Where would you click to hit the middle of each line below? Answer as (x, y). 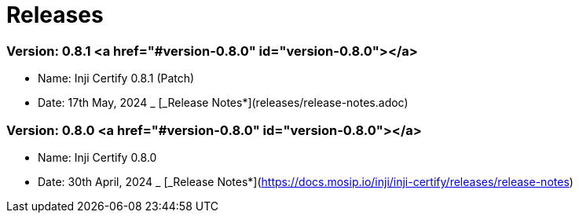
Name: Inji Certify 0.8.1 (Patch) (116, 78)
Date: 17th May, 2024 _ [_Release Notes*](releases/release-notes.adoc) (223, 103)
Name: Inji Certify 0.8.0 (97, 157)
